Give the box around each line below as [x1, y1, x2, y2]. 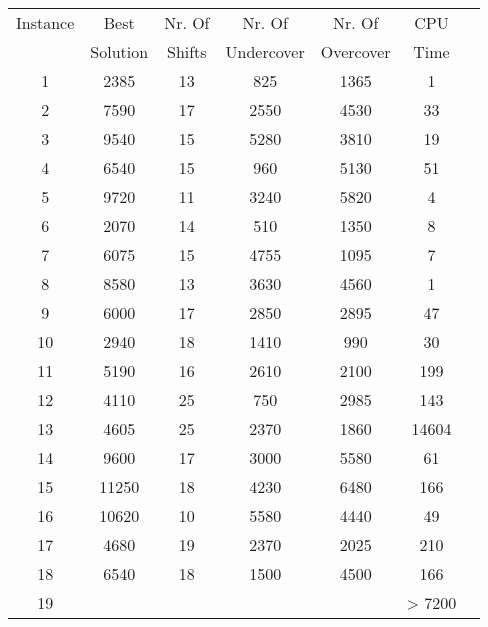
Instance [16, 11, 75, 34]
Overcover [320, 40, 391, 63]
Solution [90, 40, 149, 63]
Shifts [166, 40, 207, 63]
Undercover [225, 40, 305, 63]
